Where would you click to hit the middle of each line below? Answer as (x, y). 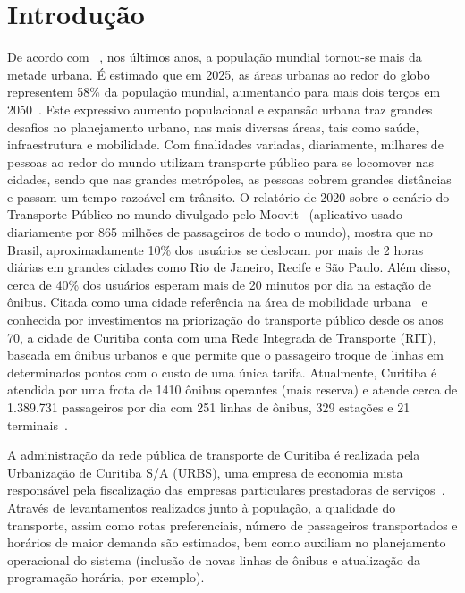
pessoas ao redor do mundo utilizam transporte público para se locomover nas (221, 161)
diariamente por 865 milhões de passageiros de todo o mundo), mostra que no (220, 232)
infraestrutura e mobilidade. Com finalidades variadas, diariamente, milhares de (225, 144)
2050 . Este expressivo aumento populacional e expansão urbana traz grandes (220, 109)
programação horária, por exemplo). (106, 577)
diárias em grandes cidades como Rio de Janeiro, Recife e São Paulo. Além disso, (229, 267)
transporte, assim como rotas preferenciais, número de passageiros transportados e (232, 525)
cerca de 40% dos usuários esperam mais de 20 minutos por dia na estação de (219, 284)
